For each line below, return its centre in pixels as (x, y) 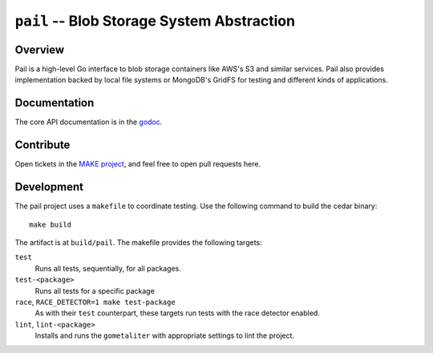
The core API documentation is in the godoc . (89, 122)
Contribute (42, 145)
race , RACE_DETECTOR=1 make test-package (95, 302)
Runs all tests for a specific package (95, 291)
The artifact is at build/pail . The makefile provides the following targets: (138, 242)
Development (49, 187)
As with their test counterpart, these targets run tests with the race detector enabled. (177, 313)
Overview (40, 49)
